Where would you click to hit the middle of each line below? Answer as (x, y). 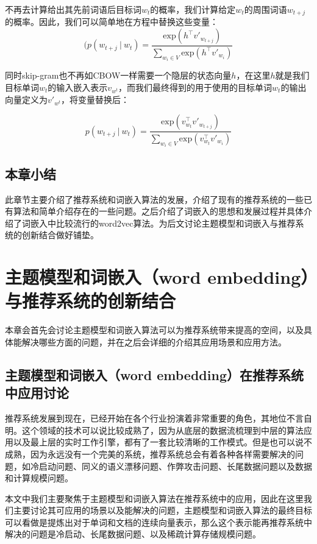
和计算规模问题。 (39, 478)
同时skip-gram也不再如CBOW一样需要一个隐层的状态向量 (118, 75)
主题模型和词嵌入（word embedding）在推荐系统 (154, 374)
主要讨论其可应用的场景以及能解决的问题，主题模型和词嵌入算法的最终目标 (162, 510)
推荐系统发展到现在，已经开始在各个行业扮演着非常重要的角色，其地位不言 (154, 418)
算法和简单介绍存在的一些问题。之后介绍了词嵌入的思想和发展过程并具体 (158, 211)
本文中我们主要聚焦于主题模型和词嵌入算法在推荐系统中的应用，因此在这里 (154, 498)
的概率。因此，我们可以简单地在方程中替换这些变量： (112, 22)
